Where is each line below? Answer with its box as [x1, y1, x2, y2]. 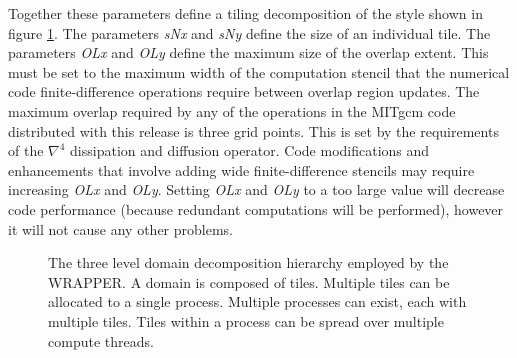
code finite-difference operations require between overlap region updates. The [8, 81, 480, 102]
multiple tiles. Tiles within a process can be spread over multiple [48, 310, 444, 331]
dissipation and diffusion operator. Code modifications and [70, 140, 430, 161]
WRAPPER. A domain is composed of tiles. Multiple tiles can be [48, 271, 450, 292]
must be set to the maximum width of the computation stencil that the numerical [8, 61, 510, 82]
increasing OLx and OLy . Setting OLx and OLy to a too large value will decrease [8, 179, 505, 200]
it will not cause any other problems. [8, 218, 234, 239]
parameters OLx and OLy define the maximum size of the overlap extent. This [8, 42, 489, 63]
